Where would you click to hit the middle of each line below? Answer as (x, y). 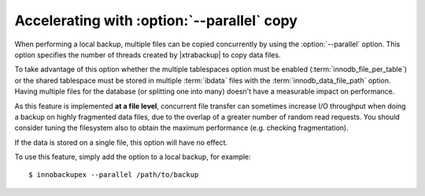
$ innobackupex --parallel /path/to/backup (114, 175)
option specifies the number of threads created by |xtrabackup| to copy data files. (148, 54)
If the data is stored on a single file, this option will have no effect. (121, 142)
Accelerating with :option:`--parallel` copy (156, 20)
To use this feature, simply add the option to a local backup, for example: (133, 157)
